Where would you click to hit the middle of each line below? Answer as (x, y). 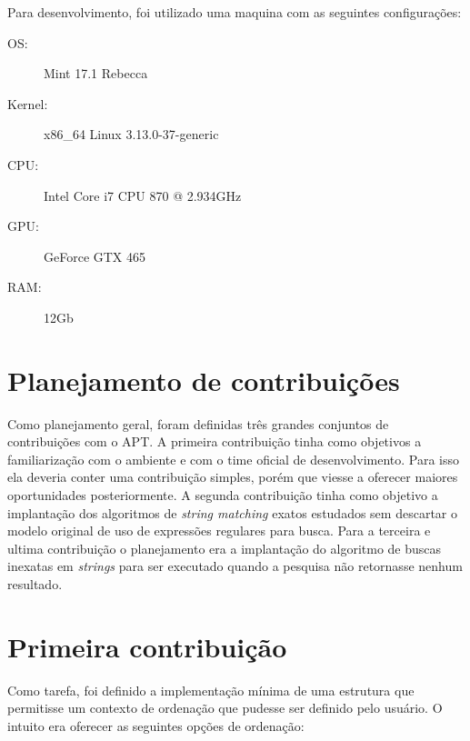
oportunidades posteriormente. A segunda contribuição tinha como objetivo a (223, 495)
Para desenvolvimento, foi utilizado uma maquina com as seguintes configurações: (235, 12)
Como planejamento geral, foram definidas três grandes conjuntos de (198, 423)
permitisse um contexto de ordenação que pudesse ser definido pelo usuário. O (225, 708)
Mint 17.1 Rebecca (96, 73)
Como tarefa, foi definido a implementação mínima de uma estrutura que (211, 690)
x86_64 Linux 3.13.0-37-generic (131, 134)
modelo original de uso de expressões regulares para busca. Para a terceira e (219, 531)
